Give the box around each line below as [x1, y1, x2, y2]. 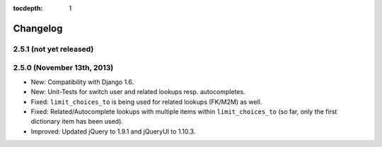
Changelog [13, 22, 63, 35]
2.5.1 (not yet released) [13, 44, 94, 54]
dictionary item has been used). [30, 117, 124, 126]
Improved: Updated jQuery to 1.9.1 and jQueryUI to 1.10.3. [30, 127, 196, 136]
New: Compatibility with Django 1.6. [30, 78, 134, 86]
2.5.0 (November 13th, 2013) [13, 63, 114, 73]
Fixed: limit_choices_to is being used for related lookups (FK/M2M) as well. [30, 98, 262, 106]
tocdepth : [13, 4, 43, 12]
